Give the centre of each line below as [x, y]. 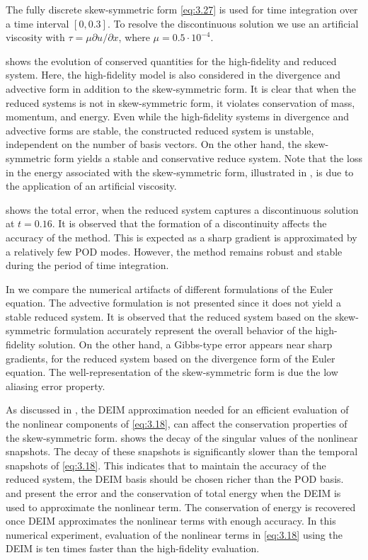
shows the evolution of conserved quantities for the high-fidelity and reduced [171, 61]
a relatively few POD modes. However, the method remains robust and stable [174, 251]
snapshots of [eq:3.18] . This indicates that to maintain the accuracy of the [166, 465]
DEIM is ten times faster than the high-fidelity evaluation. [133, 548]
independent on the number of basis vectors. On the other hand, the [154, 144]
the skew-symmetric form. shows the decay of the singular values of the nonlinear [182, 437]
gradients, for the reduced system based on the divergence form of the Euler [171, 358]
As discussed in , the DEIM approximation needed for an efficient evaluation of [177, 410]
